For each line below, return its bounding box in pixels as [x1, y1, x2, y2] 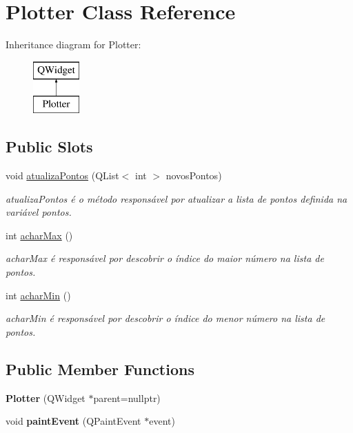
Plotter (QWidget [6, 390, 85, 405]
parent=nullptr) [93, 390, 161, 405]
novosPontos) [165, 168, 222, 183]
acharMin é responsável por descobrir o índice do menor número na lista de [6, 311, 325, 325]
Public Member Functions [6, 358, 194, 379]
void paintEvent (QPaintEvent [6, 414, 141, 428]
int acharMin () [6, 288, 71, 302]
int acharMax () [6, 228, 73, 242]
